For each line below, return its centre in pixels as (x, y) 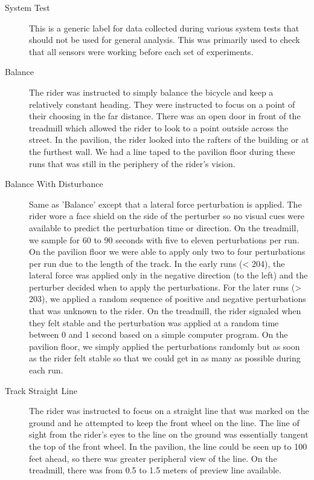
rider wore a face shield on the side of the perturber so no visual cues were (167, 216)
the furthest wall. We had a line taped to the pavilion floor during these (162, 151)
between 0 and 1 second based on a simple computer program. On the (159, 334)
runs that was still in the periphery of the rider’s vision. (132, 163)
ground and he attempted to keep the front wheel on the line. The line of (164, 422)
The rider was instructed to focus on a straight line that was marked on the (169, 411)
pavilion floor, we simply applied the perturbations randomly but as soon (165, 346)
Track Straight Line (41, 390)
